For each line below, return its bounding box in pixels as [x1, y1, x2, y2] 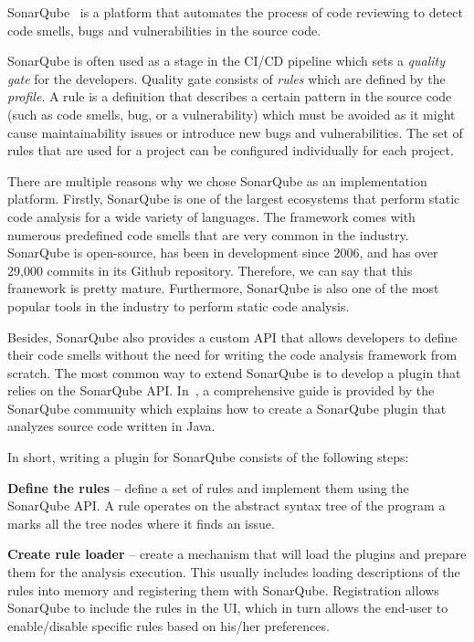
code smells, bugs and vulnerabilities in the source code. [7, 20, 321, 39]
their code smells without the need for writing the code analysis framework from [7, 345, 458, 364]
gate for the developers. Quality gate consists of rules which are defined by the [7, 68, 446, 88]
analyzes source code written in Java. [7, 416, 216, 436]
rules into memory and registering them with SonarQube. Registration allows [7, 580, 439, 599]
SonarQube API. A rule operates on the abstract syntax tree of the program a [7, 496, 446, 515]
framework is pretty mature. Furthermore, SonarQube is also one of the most [7, 279, 439, 298]
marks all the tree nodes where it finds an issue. [7, 513, 275, 532]
